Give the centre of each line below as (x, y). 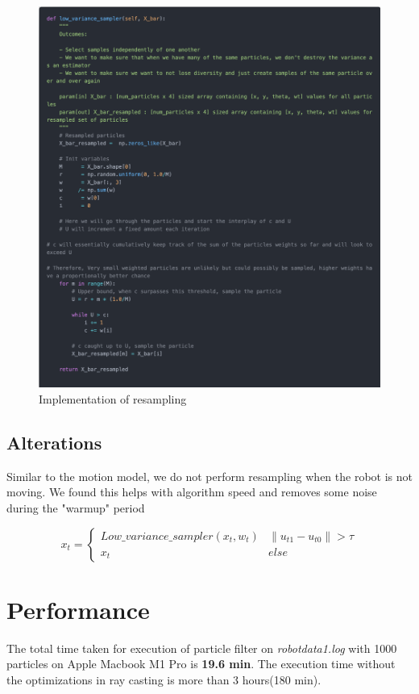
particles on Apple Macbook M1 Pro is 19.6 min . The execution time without (201, 664)
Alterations (54, 443)
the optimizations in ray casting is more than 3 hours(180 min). (164, 679)
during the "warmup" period (76, 508)
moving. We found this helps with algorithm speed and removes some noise (192, 492)
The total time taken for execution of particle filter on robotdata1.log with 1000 (202, 648)
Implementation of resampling (113, 399)
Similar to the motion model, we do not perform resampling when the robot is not (209, 476)
